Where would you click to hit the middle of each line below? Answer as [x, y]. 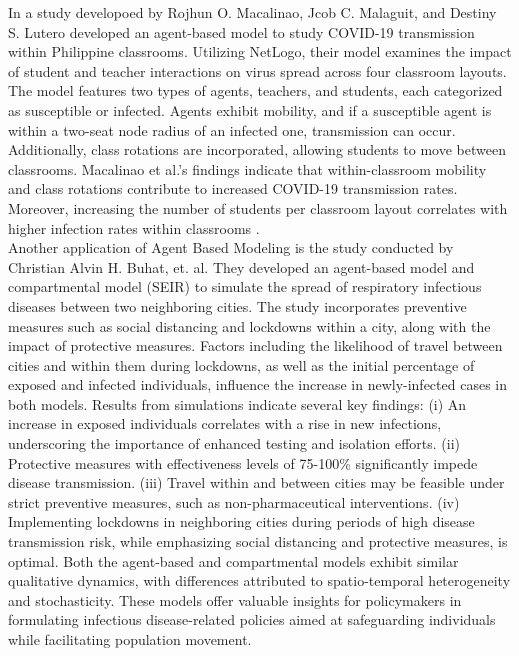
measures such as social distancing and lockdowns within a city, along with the [249, 325]
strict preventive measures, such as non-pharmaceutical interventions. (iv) [234, 501]
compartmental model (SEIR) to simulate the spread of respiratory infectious [245, 286]
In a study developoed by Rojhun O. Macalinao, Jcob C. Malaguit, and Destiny [252, 12]
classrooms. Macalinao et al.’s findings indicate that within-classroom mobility [247, 168]
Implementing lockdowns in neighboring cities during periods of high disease [241, 521]
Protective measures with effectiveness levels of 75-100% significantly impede [243, 462]
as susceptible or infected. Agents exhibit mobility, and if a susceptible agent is [250, 109]
